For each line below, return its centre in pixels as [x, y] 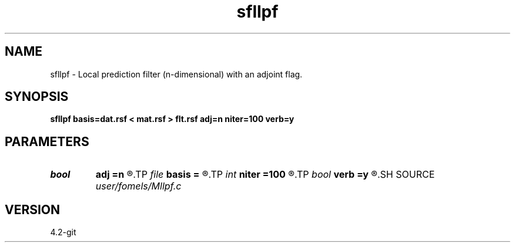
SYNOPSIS [37, 97]
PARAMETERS [47, 141]
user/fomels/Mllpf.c [138, 186]
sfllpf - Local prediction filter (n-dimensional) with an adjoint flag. [176, 74]
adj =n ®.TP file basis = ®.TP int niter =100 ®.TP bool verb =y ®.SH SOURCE [265, 175]
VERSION [33, 209]
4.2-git [63, 232]
